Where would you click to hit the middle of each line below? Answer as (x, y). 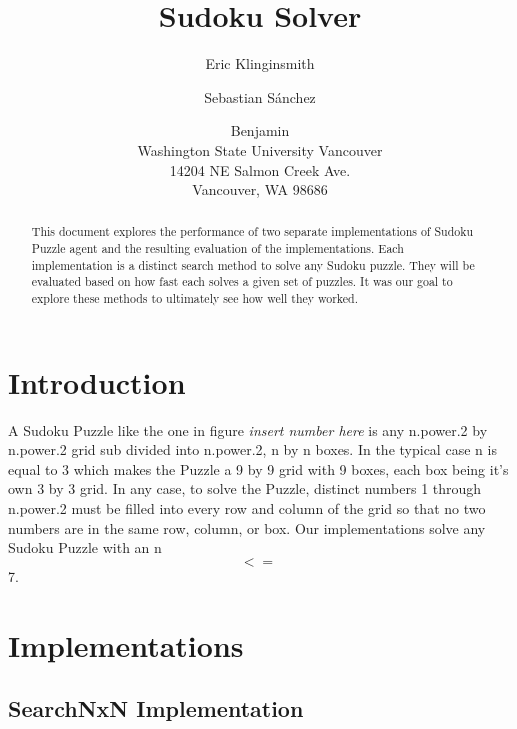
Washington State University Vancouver (260, 149)
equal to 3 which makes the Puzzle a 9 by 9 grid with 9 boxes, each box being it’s (258, 468)
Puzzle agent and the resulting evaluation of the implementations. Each (217, 248)
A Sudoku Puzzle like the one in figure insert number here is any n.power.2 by (248, 429)
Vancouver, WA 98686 (260, 189)
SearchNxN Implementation (156, 708)
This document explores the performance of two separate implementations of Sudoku (252, 231)
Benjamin (260, 130)
